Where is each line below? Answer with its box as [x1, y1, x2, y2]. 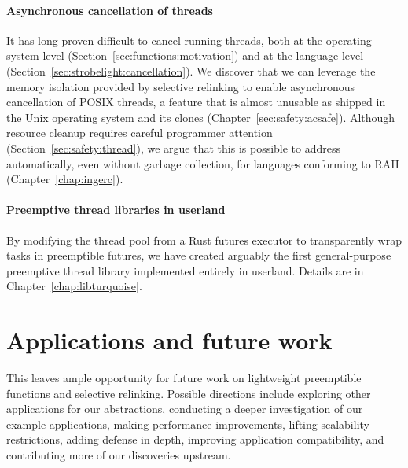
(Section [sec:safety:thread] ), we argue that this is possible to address [6, 139, 341, 156]
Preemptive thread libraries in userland [6, 201, 226, 218]
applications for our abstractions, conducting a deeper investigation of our [6, 400, 363, 417]
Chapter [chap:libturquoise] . [6, 278, 142, 294]
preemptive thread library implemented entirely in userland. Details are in [6, 262, 364, 278]
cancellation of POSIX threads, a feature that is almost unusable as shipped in [6, 94, 386, 110]
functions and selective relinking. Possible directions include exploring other [6, 385, 371, 401]
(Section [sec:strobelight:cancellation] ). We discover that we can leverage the [6, 62, 376, 79]
